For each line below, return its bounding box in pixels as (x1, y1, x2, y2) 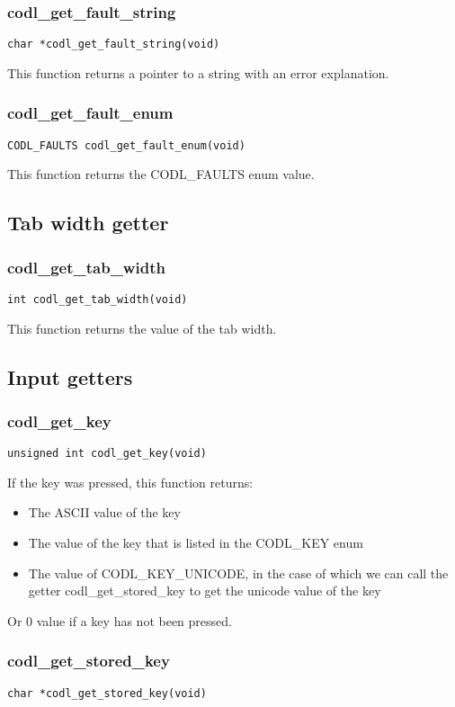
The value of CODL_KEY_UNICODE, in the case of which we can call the (28, 563, 449, 582)
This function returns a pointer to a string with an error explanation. (7, 63, 389, 82)
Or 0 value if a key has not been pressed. (7, 611, 232, 630)
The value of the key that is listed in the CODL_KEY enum (28, 533, 363, 552)
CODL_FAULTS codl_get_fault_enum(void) (7, 139, 245, 152)
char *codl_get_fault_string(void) (7, 38, 220, 51)
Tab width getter (7, 209, 169, 237)
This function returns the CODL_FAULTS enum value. (7, 165, 315, 183)
